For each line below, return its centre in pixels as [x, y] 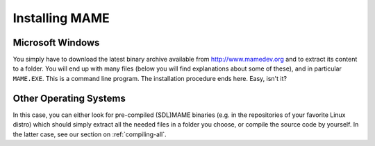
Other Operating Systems [69, 98]
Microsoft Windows [56, 43]
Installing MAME [61, 18]
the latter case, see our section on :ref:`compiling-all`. [90, 134]
